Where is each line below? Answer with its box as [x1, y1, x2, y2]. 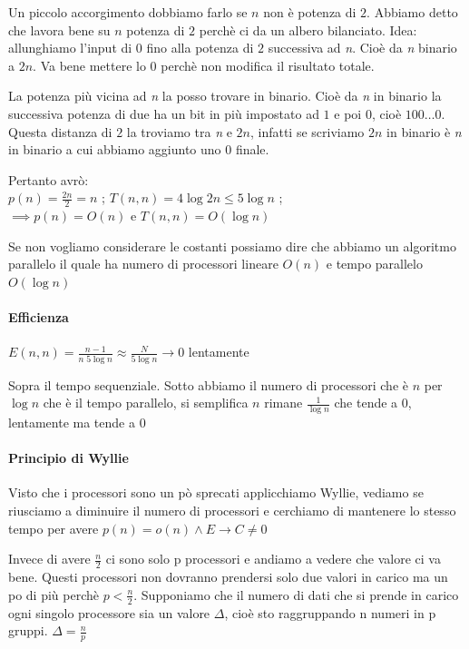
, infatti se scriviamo [249, 122, 365, 141]
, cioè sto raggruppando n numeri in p [224, 603, 436, 622]
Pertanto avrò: [8, 170, 89, 189]
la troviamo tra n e [126, 122, 232, 141]
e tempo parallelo [326, 254, 423, 273]
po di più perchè [8, 585, 100, 604]
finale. [235, 140, 269, 159]
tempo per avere [8, 518, 99, 537]
